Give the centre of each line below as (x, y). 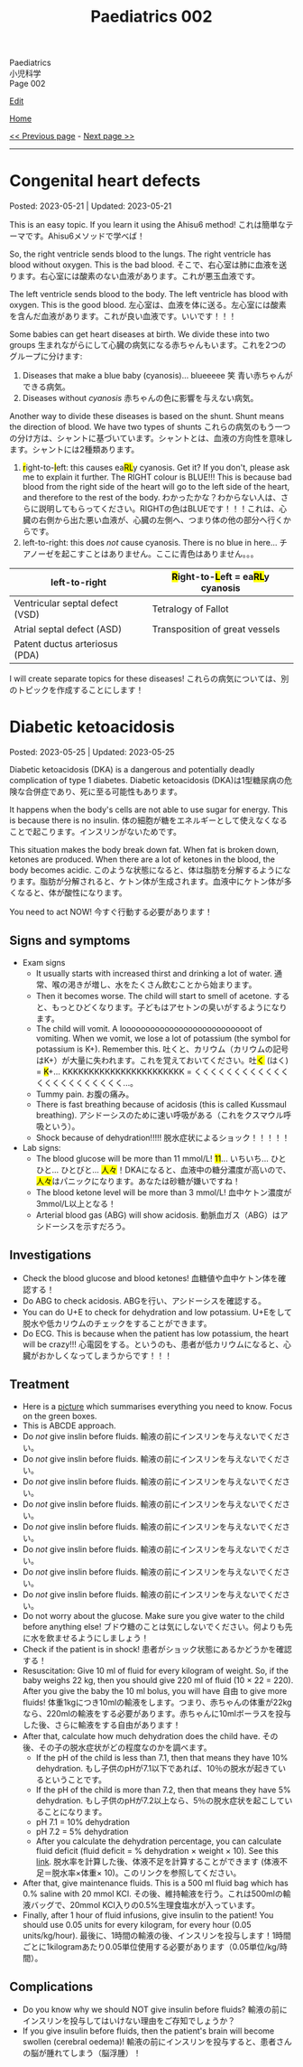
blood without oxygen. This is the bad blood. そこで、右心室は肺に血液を (144, 265)
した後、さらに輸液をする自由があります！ (101, 1725)
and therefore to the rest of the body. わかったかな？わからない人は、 (151, 498)
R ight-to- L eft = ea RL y (221, 577)
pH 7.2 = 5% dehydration (82, 1831)
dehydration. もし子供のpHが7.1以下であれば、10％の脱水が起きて (157, 1768)
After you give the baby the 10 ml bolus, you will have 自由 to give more (155, 1690)
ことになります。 (75, 1811)
